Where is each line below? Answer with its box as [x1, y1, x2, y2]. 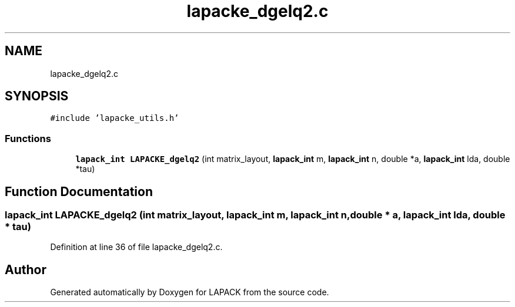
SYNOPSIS [5, 89, 69, 104]
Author [5, 262, 46, 277]
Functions [5, 132, 51, 144]
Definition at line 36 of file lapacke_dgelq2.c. [50, 242, 223, 252]
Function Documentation [5, 184, 153, 199]
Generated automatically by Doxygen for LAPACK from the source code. [50, 287, 329, 298]
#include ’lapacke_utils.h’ [50, 113, 179, 123]
